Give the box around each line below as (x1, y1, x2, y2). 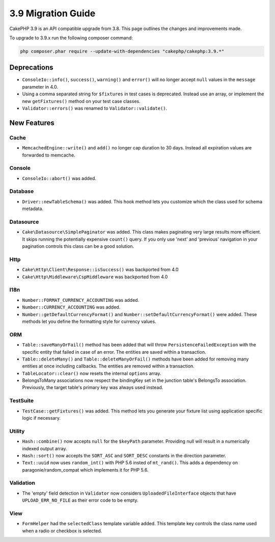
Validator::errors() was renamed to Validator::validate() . (22, 105, 168, 111)
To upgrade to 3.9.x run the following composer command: (9, 35, 133, 41)
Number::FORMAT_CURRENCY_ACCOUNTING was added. (22, 297, 140, 303)
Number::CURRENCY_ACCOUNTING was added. (22, 304, 121, 311)
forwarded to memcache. (22, 152, 76, 158)
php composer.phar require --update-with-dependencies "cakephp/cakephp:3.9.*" (20, 48, 225, 54)
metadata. (22, 205, 43, 212)
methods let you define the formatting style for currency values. (22, 318, 156, 324)
